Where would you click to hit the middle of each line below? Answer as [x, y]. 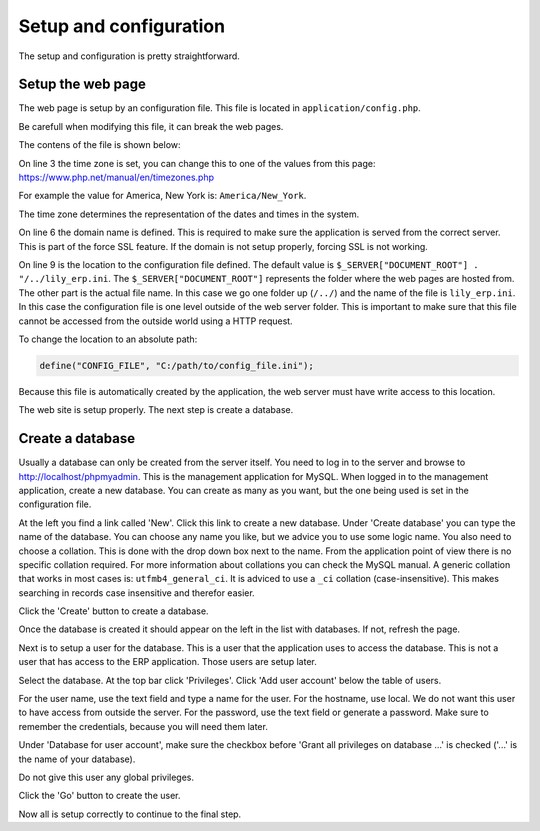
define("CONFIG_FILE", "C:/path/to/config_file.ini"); [176, 365]
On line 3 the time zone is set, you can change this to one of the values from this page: [197, 163]
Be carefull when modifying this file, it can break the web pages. [151, 126]
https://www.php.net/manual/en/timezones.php [116, 177]
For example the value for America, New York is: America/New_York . [162, 196]
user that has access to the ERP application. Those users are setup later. [167, 662]
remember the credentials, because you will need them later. [143, 726]
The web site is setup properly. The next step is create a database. [156, 410]
